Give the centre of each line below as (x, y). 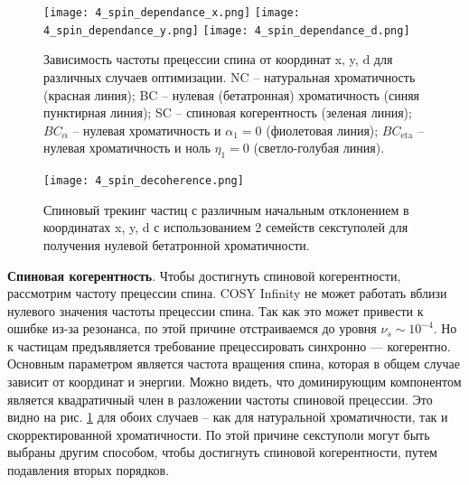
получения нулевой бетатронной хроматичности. (177, 244)
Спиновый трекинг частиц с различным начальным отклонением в (226, 209)
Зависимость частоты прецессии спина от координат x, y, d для (218, 59)
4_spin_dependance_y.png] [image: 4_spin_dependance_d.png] (227, 30)
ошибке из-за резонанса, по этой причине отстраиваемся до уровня (192, 328)
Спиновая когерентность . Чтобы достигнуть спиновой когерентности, (204, 275)
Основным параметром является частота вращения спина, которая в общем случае (234, 364)
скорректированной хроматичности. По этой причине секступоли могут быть (219, 434)
